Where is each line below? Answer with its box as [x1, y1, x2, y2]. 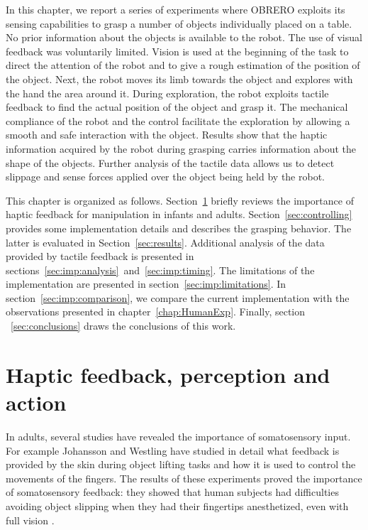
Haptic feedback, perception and [6, 359, 330, 389]
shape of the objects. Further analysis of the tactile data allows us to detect [6, 155, 335, 170]
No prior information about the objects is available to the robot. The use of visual [6, 30, 362, 45]
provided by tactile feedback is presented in [6, 249, 194, 264]
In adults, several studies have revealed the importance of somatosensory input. [6, 428, 351, 443]
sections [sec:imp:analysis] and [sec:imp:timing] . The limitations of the [6, 262, 315, 277]
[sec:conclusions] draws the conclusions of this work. [11, 318, 236, 333]
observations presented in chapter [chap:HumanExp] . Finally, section [6, 304, 306, 319]
